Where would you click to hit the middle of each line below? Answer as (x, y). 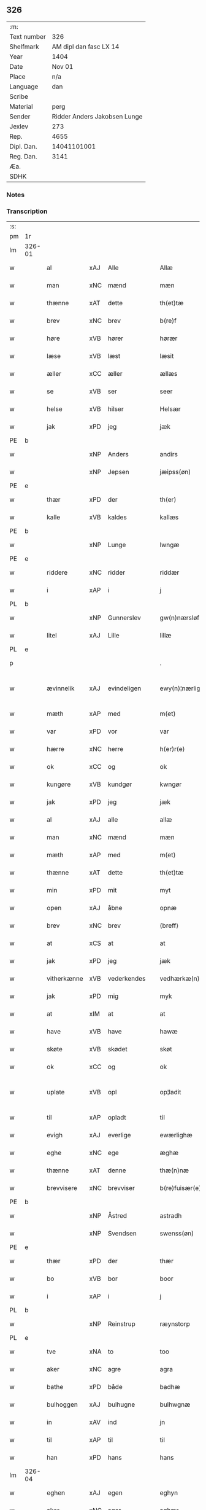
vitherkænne (65, 979)
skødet (117, 1049)
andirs (169, 454)
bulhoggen (62, 1404)
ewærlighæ (176, 1135)
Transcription (27, 211)
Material (21, 106)
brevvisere (62, 1188)
